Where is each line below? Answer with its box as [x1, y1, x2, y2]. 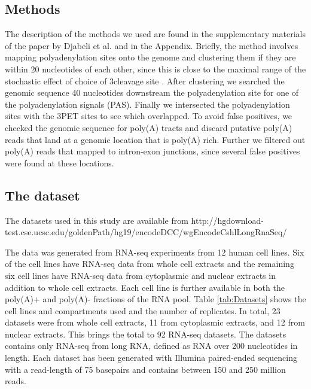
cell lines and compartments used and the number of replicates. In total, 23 [5, 304, 280, 317]
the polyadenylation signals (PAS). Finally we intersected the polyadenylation [5, 98, 290, 110]
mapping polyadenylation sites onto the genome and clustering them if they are [5, 51, 296, 63]
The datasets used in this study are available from [5, 214, 188, 226]
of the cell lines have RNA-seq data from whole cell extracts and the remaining [5, 257, 294, 270]
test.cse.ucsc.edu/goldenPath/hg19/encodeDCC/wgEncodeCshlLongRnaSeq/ [5, 226, 287, 238]
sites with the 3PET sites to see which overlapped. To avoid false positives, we [5, 110, 292, 122]
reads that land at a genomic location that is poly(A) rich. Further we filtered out [5, 133, 306, 145]
